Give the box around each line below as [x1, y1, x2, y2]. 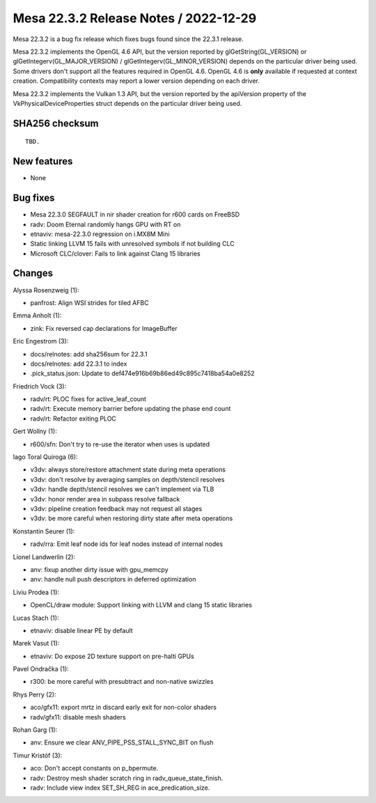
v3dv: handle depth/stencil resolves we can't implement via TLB [30, 485, 214, 494]
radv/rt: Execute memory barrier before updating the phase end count [30, 405, 231, 413]
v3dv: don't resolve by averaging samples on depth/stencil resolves [30, 475, 225, 483]
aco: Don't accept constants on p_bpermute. [30, 764, 159, 772]
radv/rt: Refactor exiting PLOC [30, 414, 116, 423]
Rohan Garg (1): [13, 726, 58, 734]
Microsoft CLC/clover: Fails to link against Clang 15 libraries [30, 249, 201, 258]
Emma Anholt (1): [13, 311, 62, 320]
